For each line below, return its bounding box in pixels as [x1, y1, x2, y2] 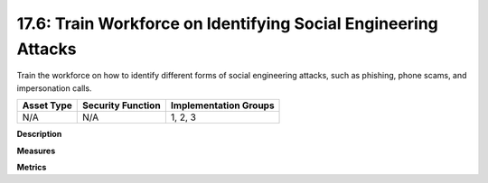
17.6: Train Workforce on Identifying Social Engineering [16, 14, 438, 33]
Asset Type [22, 99, 72, 112]
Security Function [82, 99, 162, 112]
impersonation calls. [16, 82, 92, 94]
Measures [16, 145, 56, 156]
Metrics [16, 161, 47, 172]
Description [16, 129, 62, 140]
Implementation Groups [170, 99, 275, 112]
